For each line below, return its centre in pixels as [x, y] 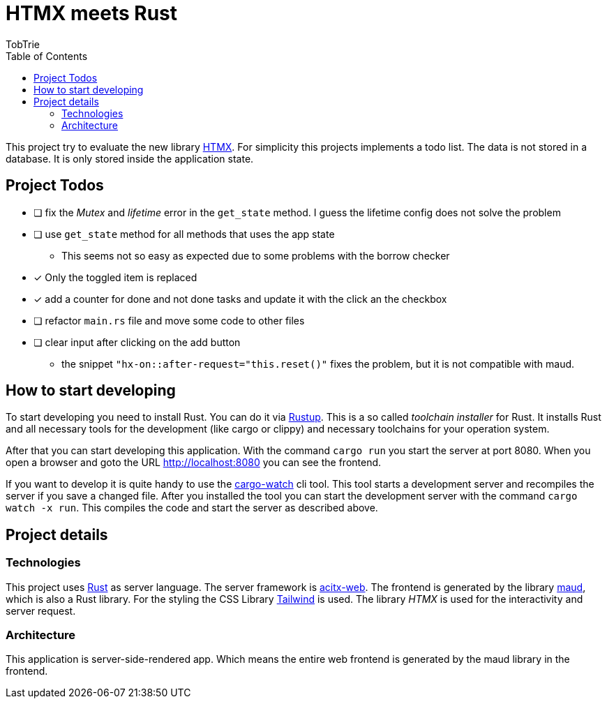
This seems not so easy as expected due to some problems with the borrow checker [256, 255]
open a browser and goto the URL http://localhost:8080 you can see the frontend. [194, 463]
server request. [41, 611]
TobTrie [23, 44]
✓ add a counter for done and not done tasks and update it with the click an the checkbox [240, 299]
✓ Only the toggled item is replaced [115, 277]
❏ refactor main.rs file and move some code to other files [169, 320]
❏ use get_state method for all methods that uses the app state [184, 234]
